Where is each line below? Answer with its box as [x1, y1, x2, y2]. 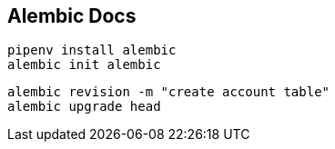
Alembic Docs [7, 5, 137, 27]
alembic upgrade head [7, 99, 161, 114]
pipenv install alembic [7, 43, 177, 58]
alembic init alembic [7, 57, 161, 73]
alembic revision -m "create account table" [7, 84, 330, 100]
